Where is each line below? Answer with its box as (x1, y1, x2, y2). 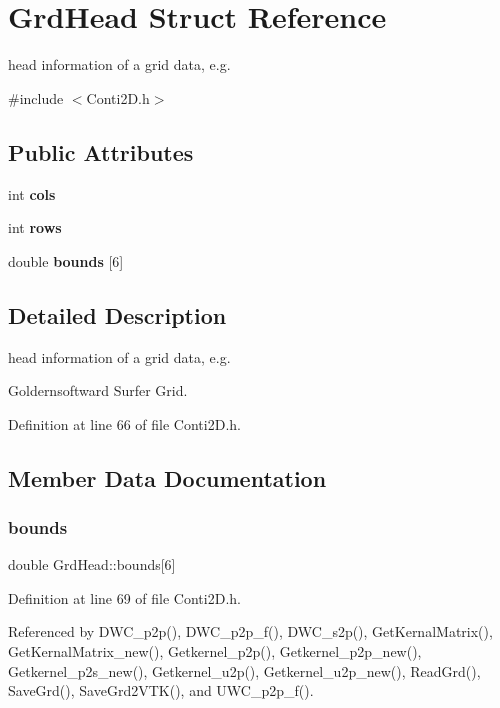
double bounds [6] (8, 250, 124, 271)
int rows (8, 217, 62, 238)
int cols (8, 183, 56, 204)
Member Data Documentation (8, 462, 327, 493)
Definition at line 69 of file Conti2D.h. (8, 587, 241, 608)
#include (8, 87, 64, 108)
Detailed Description (8, 299, 227, 330)
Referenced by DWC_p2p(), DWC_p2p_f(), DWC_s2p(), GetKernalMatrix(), (8, 621, 493, 642)
